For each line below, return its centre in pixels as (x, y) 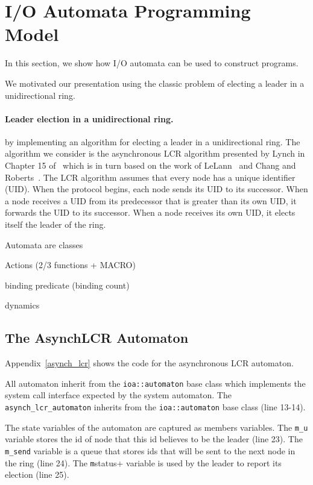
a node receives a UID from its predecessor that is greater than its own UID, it (151, 200)
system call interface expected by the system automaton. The (118, 395)
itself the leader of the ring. (55, 224)
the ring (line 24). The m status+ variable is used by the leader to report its (143, 462)
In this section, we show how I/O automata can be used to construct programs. (152, 63)
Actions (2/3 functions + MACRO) (70, 265)
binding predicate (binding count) (67, 285)
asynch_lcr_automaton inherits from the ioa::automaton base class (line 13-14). (155, 407)
